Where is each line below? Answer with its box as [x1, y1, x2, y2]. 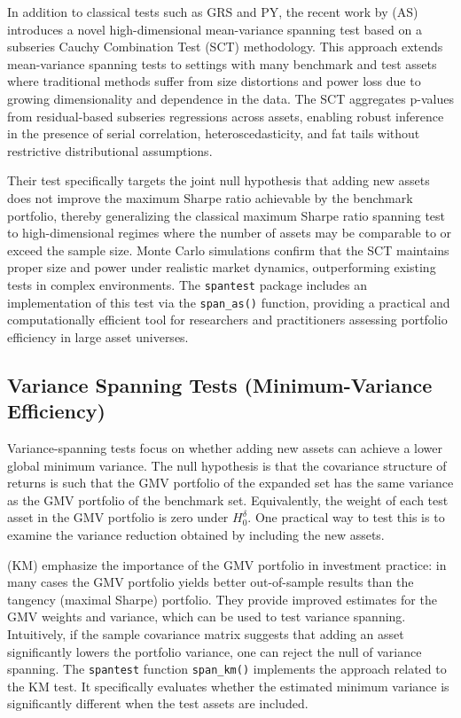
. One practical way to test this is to [247, 508, 445, 527]
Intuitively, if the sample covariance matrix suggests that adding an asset [7, 624, 404, 643]
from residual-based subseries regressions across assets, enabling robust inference [7, 106, 444, 125]
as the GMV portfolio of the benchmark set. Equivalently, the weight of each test [7, 490, 449, 509]
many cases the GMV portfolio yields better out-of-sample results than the [7, 573, 414, 591]
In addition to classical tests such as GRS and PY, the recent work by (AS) [7, 3, 418, 20]
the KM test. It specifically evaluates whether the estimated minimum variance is [7, 676, 449, 695]
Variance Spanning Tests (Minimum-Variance [7, 371, 433, 398]
